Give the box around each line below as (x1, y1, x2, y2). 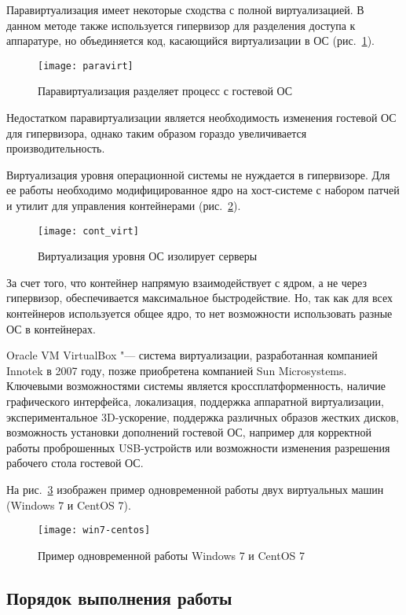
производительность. (6, 140, 105, 157)
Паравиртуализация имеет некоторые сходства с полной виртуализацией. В (6, 2, 364, 17)
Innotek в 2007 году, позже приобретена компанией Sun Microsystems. (6, 362, 347, 378)
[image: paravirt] (38, 60, 134, 72)
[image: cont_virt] (38, 225, 139, 237)
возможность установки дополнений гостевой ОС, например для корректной (6, 424, 371, 440)
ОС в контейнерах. (6, 320, 96, 337)
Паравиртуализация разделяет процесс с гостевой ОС (38, 83, 293, 99)
